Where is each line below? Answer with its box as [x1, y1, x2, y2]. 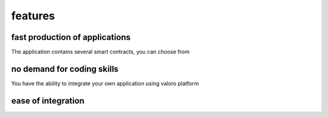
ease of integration [11, 96, 85, 106]
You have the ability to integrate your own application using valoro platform [11, 79, 199, 87]
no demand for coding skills [11, 64, 118, 74]
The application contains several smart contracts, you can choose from [11, 48, 190, 56]
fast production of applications [11, 32, 131, 42]
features [11, 9, 55, 22]
